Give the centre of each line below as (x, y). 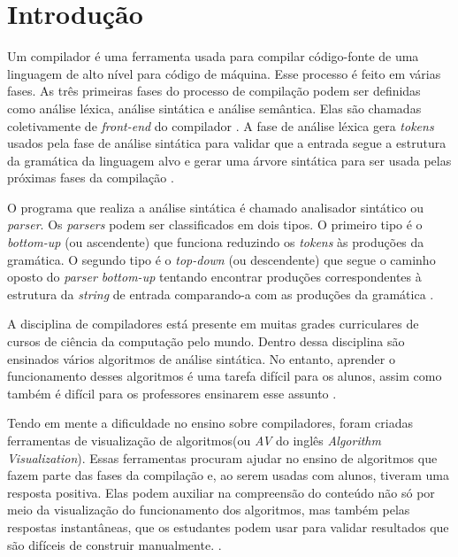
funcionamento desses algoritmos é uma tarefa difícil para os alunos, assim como (225, 376)
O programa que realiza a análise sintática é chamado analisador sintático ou (216, 207)
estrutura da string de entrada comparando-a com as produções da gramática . (221, 294)
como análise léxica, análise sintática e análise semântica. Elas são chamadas (214, 108)
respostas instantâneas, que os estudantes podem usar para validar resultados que (228, 526)
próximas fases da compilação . (91, 178)
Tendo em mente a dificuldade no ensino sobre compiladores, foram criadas (210, 423)
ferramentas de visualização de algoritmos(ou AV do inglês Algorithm (194, 440)
